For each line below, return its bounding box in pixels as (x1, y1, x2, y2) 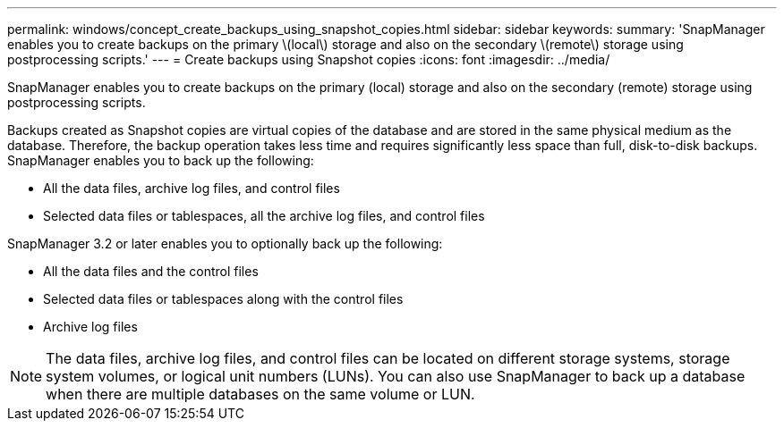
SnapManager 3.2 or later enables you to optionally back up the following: (7, 236, 443, 251)
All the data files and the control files (43, 264, 259, 279)
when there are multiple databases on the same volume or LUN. (46, 385, 475, 403)
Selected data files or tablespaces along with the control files (43, 291, 404, 306)
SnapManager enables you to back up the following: (7, 153, 314, 168)
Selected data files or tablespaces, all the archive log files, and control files (43, 208, 485, 223)
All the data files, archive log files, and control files (43, 180, 340, 196)
